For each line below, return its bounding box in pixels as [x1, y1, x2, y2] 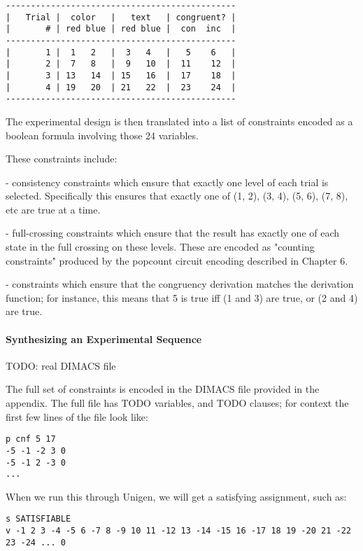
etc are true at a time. [6, 202, 101, 216]
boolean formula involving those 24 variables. [6, 127, 199, 142]
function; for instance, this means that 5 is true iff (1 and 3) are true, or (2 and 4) [6, 290, 358, 305]
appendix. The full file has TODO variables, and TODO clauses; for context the [6, 396, 349, 410]
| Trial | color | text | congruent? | [6, 12, 236, 22]
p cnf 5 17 [6, 434, 56, 445]
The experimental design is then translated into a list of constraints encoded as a [6, 113, 353, 128]
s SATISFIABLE [6, 514, 71, 524]
